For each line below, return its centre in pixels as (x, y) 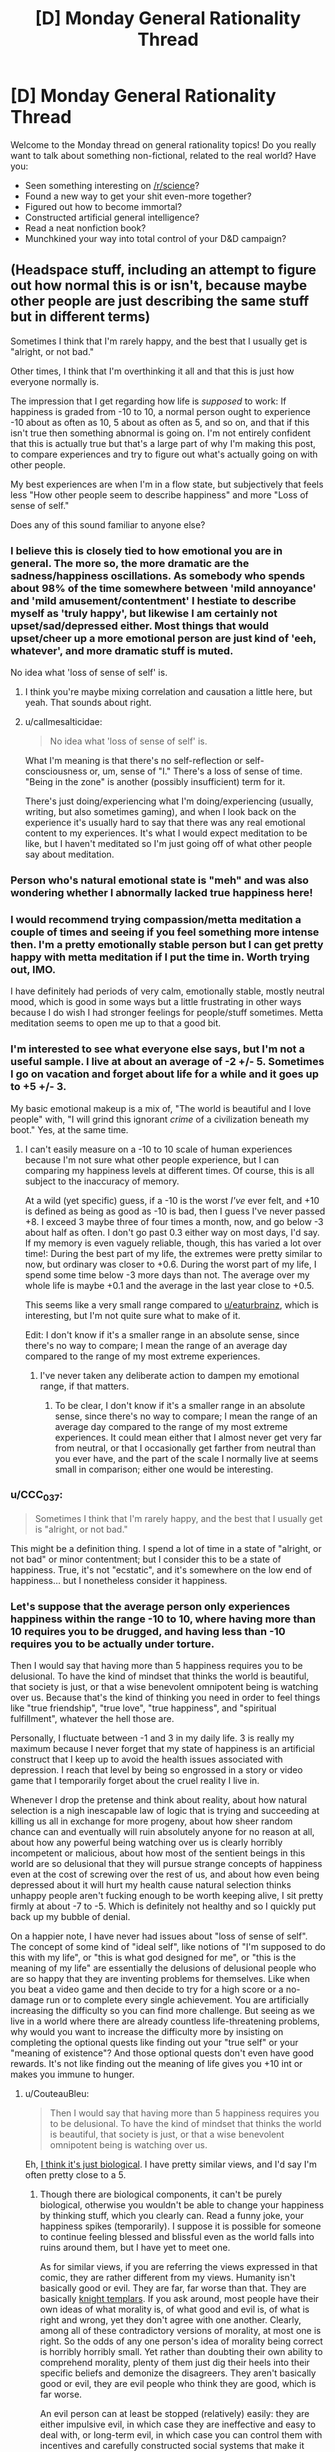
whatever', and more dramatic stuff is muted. (122, 650)
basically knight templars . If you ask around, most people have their (179, 2299)
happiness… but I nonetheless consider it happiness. (119, 1581)
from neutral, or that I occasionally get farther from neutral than (185, 1448)
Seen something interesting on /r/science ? (112, 185)
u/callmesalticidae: (63, 722)
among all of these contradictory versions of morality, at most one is (180, 2331)
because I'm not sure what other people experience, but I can (152, 1159)
